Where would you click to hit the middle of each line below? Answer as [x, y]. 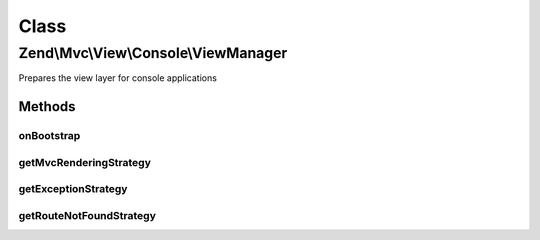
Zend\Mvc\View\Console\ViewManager [153, 53]
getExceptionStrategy [73, 189]
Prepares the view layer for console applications [117, 78]
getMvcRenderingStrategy [85, 162]
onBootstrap [49, 136]
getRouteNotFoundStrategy [87, 215]
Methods [47, 106]
